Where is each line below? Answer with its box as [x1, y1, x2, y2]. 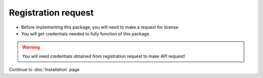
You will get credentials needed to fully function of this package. [21, 31, 150, 36]
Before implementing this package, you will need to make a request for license [21, 24, 179, 30]
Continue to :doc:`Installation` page [9, 67, 80, 73]
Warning [22, 44, 40, 50]
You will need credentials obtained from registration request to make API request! [22, 53, 185, 59]
